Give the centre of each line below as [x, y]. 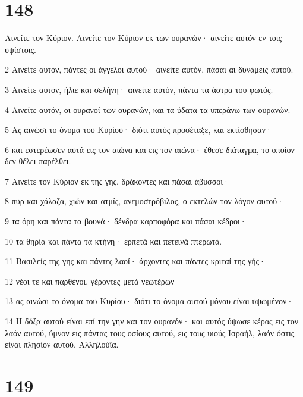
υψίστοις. [20, 49]
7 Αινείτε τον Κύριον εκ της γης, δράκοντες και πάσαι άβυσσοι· [117, 181]
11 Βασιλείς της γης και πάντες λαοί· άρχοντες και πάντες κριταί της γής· [135, 261]
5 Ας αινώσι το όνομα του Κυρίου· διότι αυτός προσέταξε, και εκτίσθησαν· [138, 129]
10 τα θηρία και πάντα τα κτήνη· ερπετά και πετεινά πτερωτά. [113, 241]
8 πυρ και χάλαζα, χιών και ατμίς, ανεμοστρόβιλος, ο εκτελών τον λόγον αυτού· [144, 201]
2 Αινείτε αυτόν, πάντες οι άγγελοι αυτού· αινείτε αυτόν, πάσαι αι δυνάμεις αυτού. [149, 69]
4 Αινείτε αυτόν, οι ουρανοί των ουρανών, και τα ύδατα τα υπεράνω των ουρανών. [148, 109]
